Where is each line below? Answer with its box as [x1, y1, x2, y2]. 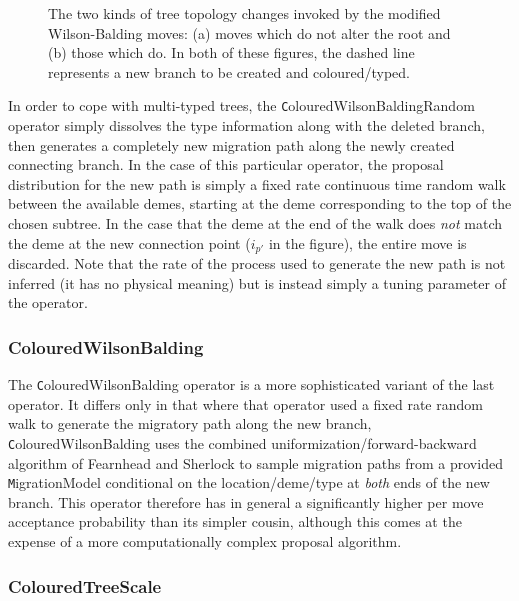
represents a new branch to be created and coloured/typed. [48, 61, 411, 82]
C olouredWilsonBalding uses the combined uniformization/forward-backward [8, 432, 477, 453]
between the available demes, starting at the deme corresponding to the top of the [8, 193, 512, 214]
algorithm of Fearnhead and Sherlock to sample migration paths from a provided [8, 452, 503, 473]
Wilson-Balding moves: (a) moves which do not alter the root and [48, 22, 451, 43]
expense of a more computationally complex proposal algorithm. [8, 530, 402, 551]
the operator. [8, 292, 88, 313]
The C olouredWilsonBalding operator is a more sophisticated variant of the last [8, 374, 495, 395]
